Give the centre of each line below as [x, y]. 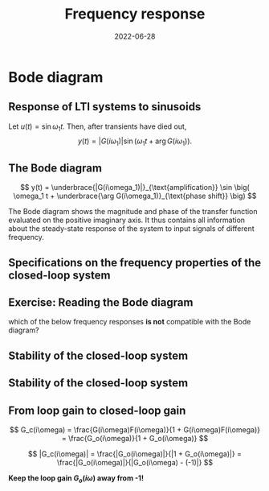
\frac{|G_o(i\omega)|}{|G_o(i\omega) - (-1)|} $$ [135, 462]
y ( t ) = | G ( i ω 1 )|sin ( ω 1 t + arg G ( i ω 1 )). [135, 142]
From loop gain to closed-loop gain [97, 410]
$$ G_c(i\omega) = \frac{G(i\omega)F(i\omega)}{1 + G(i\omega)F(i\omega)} [135, 429]
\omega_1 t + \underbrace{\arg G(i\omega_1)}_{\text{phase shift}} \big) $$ [135, 196]
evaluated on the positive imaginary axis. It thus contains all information [127, 220]
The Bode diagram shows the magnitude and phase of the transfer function [133, 212]
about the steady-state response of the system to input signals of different [131, 229]
